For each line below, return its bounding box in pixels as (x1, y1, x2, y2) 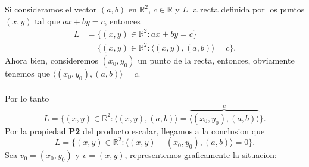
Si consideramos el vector (5, 3, 97, 15)
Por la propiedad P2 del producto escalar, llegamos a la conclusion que (5, 124, 265, 137)
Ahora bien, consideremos (5, 54, 98, 67)
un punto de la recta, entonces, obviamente (138, 54, 295, 67)
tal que (35, 14, 60, 27)
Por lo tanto (5, 92, 49, 104)
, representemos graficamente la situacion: (124, 149, 277, 161)
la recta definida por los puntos (191, 3, 305, 15)
